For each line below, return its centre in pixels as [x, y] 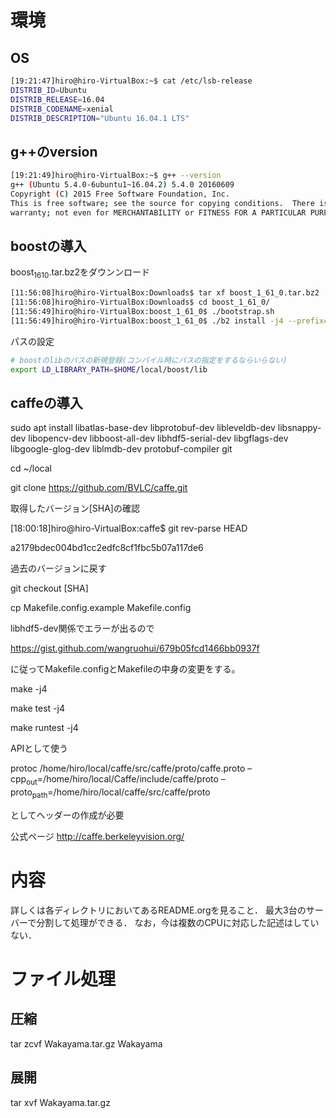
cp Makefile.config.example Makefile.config [101, 608]
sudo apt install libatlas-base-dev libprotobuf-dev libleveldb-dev [143, 428]
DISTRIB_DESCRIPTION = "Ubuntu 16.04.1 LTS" [100, 118]
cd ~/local [31, 468]
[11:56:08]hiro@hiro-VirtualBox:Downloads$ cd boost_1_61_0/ [140, 302]
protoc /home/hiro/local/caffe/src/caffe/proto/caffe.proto [128, 768]
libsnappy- [299, 428]
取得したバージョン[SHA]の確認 [75, 508]
